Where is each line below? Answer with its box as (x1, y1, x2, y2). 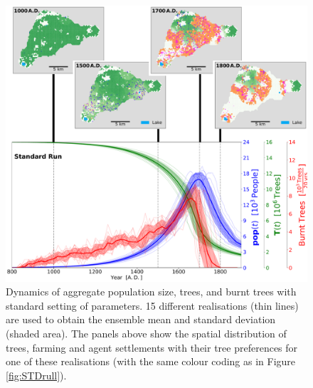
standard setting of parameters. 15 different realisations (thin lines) (6, 298, 299, 313)
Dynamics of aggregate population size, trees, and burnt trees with (6, 284, 297, 299)
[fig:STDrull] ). (6, 367, 67, 382)
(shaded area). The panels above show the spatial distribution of (6, 325, 287, 340)
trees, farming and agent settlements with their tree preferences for (6, 340, 298, 355)
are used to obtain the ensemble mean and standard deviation (6, 312, 276, 327)
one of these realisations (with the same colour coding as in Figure (6, 354, 296, 369)
